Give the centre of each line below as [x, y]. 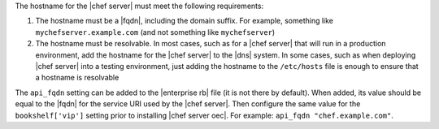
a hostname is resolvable [77, 78]
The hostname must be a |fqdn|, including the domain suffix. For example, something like [184, 21]
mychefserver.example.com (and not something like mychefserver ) [155, 32]
